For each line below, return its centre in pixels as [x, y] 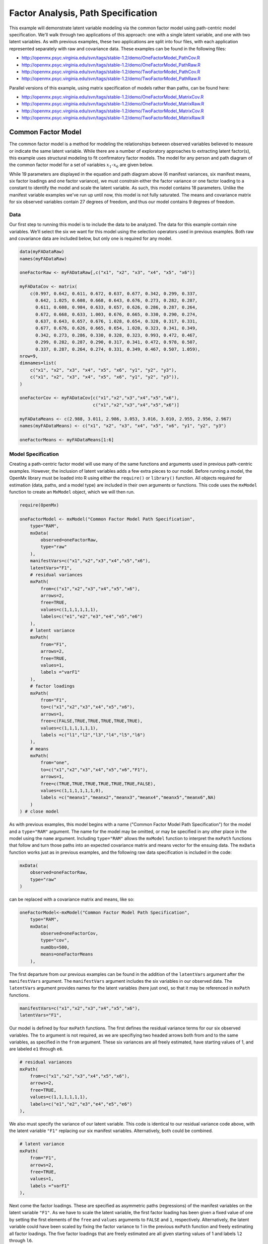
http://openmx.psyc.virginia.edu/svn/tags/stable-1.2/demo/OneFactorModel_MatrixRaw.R [113, 104]
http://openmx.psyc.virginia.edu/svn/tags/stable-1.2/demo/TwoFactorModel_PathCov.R [111, 72]
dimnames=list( [38, 363]
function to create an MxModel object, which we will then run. [72, 492]
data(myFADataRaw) [42, 252]
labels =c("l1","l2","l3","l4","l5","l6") [93, 735]
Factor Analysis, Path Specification [83, 13]
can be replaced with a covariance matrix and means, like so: [72, 899]
